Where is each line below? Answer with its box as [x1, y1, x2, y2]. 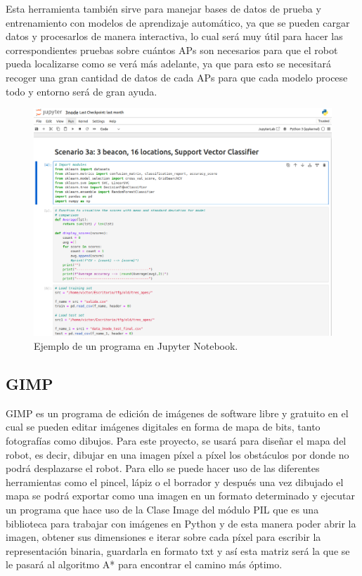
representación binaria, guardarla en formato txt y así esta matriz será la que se [6, 543, 350, 558]
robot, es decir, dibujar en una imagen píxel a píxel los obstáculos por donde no [6, 447, 349, 462]
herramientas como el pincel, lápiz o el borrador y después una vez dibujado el [6, 474, 344, 489]
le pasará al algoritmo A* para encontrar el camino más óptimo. [6, 557, 283, 572]
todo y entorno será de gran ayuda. [6, 84, 157, 98]
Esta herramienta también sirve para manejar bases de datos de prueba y [6, 1, 321, 15]
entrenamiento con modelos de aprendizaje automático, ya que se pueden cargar [6, 15, 350, 30]
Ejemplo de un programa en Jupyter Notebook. [34, 338, 238, 353]
